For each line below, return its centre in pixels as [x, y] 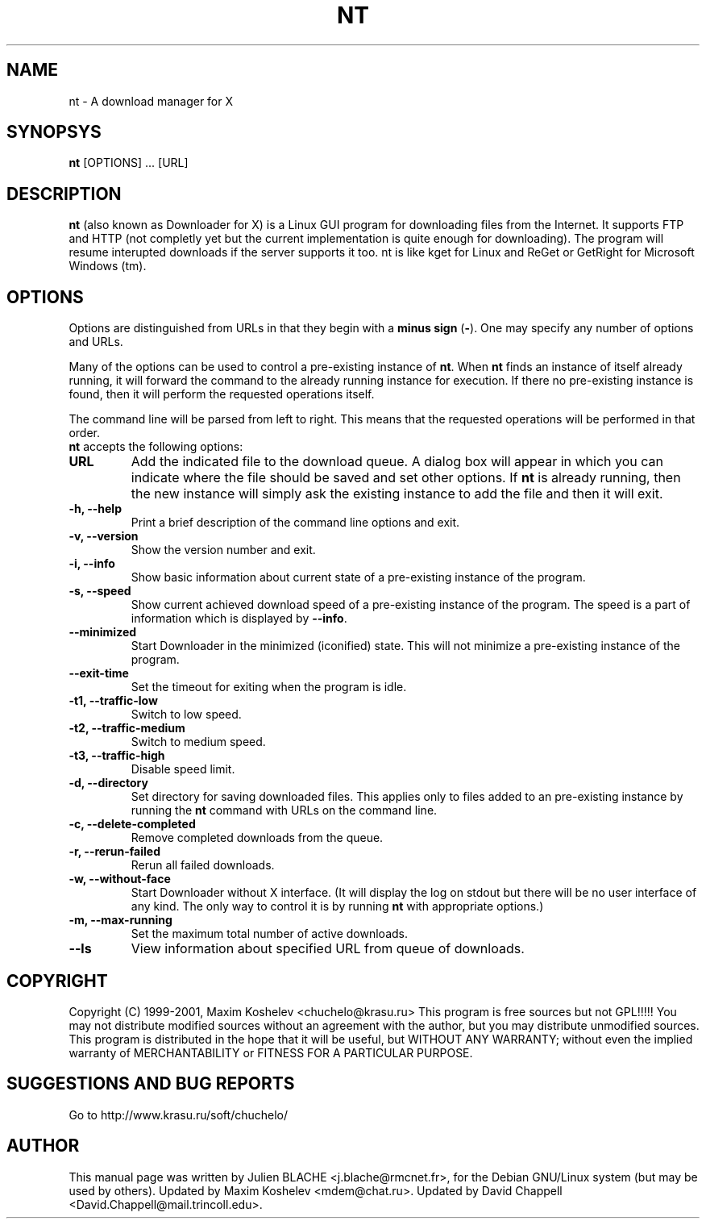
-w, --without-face [120, 879]
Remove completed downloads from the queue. [257, 838]
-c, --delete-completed [132, 824]
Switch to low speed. [186, 715]
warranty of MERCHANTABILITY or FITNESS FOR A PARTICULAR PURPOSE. [271, 1052]
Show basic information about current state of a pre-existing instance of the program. [358, 577]
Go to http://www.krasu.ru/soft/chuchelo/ [179, 1115]
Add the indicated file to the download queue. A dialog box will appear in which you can [397, 462]
